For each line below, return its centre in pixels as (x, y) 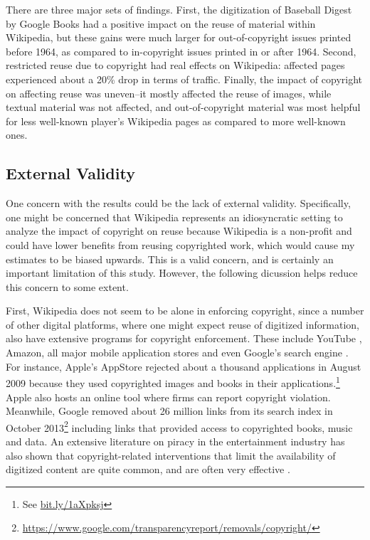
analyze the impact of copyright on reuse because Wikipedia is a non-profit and (179, 231)
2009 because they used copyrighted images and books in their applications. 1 (173, 382)
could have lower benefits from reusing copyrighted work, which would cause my (180, 244)
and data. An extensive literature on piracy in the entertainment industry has (175, 441)
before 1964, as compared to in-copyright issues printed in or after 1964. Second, (181, 51)
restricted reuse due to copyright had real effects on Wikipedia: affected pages (175, 65)
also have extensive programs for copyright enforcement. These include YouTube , (184, 338)
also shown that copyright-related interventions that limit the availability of (171, 455)
